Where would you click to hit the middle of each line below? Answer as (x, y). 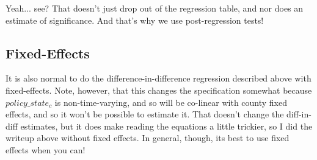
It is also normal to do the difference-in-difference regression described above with (158, 78)
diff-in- (299, 114)
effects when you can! (46, 149)
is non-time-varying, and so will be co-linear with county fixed (171, 102)
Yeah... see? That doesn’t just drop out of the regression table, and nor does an (155, 8)
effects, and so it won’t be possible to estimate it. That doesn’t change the (145, 114)
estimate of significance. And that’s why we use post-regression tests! (135, 20)
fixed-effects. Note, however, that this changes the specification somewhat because (159, 90)
